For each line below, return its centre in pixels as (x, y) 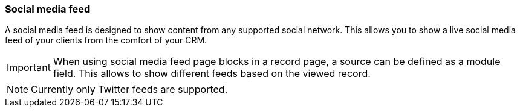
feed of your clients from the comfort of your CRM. (106, 40)
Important (29, 68)
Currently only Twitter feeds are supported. (129, 89)
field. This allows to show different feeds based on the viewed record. (212, 74)
